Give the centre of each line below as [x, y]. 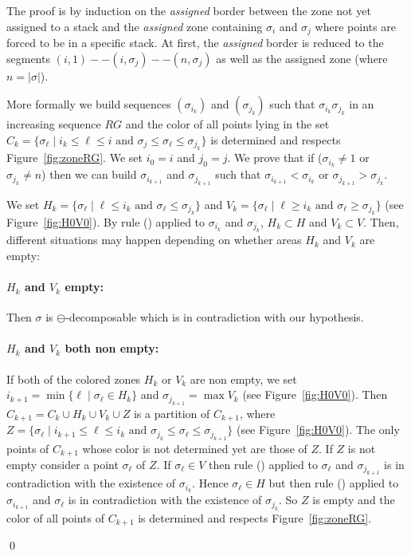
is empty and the [354, 500]
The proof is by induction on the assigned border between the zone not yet [189, 10]
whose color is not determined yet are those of [195, 448]
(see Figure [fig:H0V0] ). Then [315, 394]
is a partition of [172, 413]
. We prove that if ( [275, 158]
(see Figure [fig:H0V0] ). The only [318, 430]
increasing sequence [54, 124]
